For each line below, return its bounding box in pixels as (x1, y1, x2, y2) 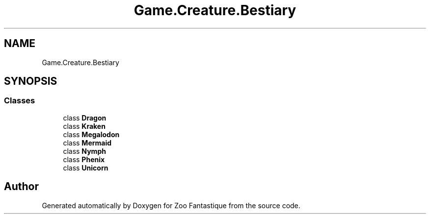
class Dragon (63, 113, 107, 122)
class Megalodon (63, 130, 120, 139)
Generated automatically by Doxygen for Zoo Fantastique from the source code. (42, 201, 300, 210)
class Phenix (63, 155, 105, 164)
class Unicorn (63, 163, 108, 172)
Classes (4, 96, 35, 106)
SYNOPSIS (4, 75, 57, 88)
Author (4, 180, 39, 193)
